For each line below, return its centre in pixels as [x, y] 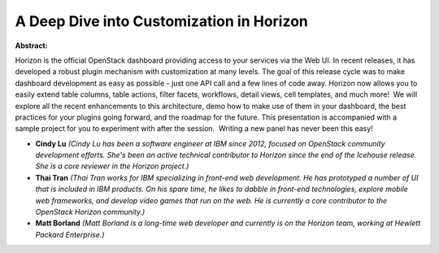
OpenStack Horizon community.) [90, 212]
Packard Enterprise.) [70, 234]
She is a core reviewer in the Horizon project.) [112, 166]
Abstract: [31, 46]
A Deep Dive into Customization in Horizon [162, 21]
